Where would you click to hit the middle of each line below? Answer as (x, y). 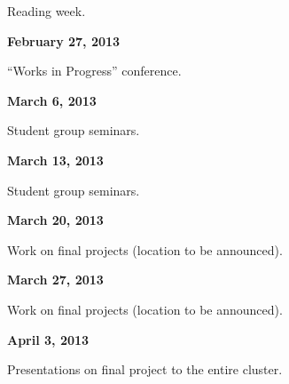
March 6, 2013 (52, 100)
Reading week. (47, 11)
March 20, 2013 (55, 220)
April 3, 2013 (48, 339)
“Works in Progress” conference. (94, 71)
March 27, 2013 (55, 280)
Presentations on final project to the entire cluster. (145, 369)
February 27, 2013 (64, 40)
